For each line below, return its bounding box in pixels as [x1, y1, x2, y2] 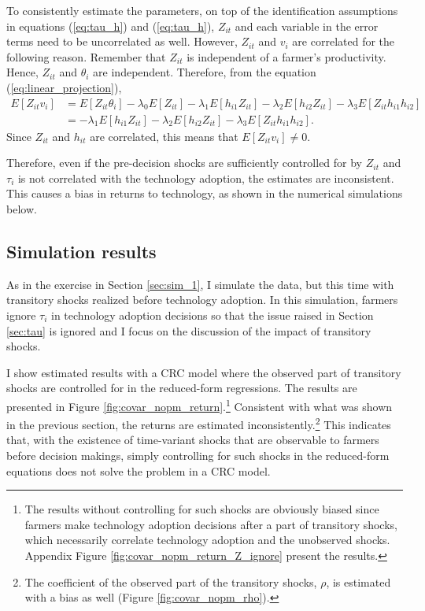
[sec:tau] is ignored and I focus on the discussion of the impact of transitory [6, 322, 371, 339]
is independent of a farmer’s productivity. [187, 48, 386, 65]
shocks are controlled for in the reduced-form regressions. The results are [6, 380, 357, 396]
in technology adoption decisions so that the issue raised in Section [51, 306, 374, 323]
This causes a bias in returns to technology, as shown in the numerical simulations [6, 185, 403, 202]
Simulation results [6, 239, 157, 263]
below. [6, 201, 37, 217]
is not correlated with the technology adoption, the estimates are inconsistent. [17, 169, 394, 186]
